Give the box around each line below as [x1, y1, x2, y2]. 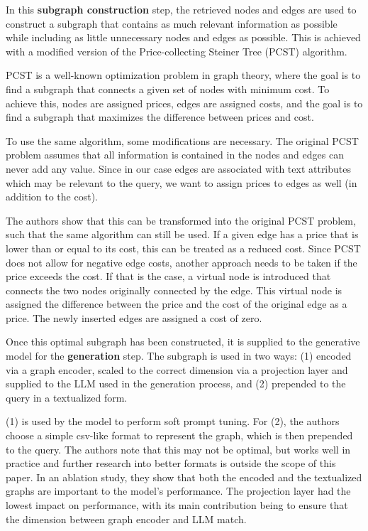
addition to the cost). [6, 189, 98, 204]
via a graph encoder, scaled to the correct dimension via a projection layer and [6, 362, 348, 377]
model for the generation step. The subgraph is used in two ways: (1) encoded [6, 348, 352, 363]
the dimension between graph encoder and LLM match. [6, 511, 247, 526]
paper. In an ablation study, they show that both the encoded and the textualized [6, 469, 362, 484]
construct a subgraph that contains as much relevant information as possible [6, 16, 338, 31]
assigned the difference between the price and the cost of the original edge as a [6, 296, 347, 311]
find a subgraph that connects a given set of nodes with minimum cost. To [6, 81, 330, 96]
